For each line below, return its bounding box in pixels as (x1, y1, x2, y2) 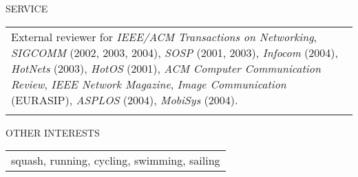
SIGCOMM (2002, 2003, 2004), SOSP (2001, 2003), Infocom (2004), (11, 44, 339, 60)
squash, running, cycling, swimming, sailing (11, 152, 220, 169)
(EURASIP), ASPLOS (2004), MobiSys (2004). (11, 91, 238, 108)
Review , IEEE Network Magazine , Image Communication (11, 75, 286, 92)
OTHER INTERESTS (6, 125, 100, 139)
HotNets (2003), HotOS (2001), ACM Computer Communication (11, 60, 321, 76)
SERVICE (6, 1, 48, 15)
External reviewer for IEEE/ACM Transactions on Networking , (11, 28, 317, 45)
